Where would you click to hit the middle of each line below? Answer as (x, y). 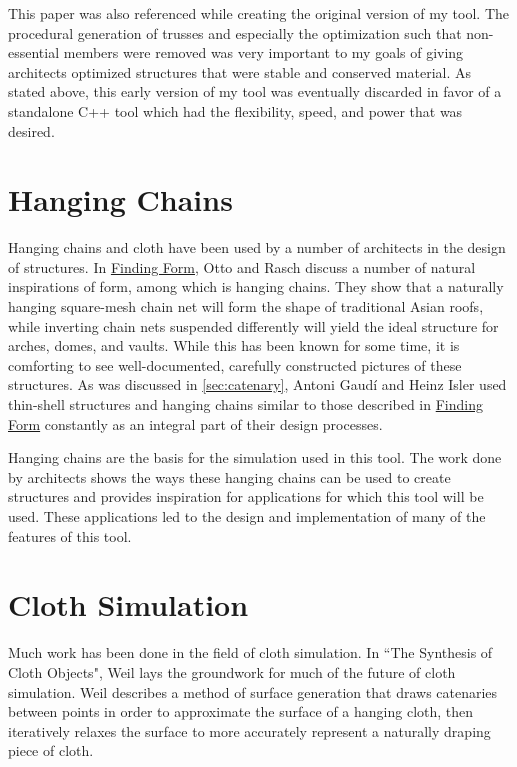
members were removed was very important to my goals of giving (263, 52)
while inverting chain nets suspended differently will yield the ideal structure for (253, 325)
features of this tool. (70, 535)
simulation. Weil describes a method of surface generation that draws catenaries (253, 691)
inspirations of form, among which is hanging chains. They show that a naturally (256, 286)
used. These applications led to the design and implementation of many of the (247, 516)
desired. (31, 130)
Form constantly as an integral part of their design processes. (195, 423)
